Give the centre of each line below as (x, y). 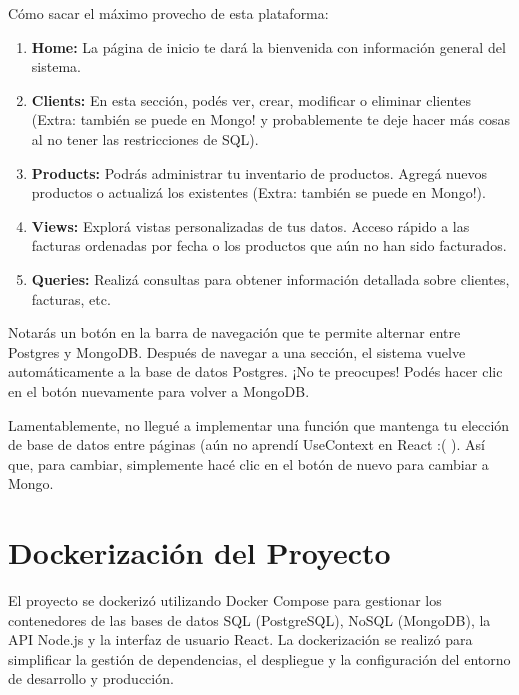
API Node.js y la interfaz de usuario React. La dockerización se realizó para (240, 639)
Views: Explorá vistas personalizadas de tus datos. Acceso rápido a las (250, 225)
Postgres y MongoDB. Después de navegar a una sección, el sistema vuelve (237, 351)
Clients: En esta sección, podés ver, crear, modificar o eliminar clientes (251, 99)
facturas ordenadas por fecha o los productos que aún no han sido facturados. (269, 245)
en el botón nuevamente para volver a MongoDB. (159, 390)
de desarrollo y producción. (91, 678)
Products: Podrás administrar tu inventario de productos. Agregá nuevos (259, 172)
